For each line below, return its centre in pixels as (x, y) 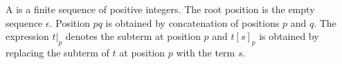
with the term (206, 52)
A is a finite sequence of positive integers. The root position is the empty (160, 9)
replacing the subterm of (57, 52)
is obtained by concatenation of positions (192, 22)
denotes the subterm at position (133, 36)
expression (27, 36)
